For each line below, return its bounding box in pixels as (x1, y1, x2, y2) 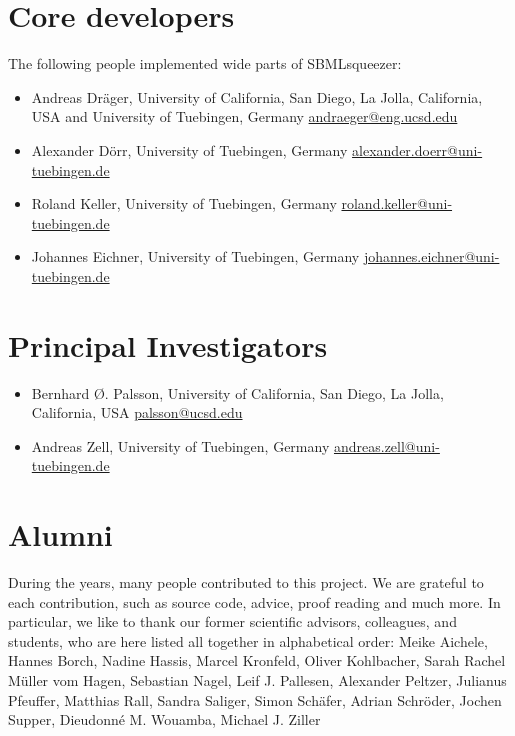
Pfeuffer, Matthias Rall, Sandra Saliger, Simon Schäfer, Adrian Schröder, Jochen (8, 689, 502, 710)
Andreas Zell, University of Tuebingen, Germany (31, 435, 330, 456)
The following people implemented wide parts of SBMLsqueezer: (8, 53, 402, 74)
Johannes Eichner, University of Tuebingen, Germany (31, 246, 360, 267)
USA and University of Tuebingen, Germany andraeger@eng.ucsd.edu (31, 106, 458, 127)
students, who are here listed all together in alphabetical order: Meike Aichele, (8, 630, 488, 651)
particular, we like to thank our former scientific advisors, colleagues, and (8, 611, 457, 632)
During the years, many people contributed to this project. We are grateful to (8, 572, 484, 593)
